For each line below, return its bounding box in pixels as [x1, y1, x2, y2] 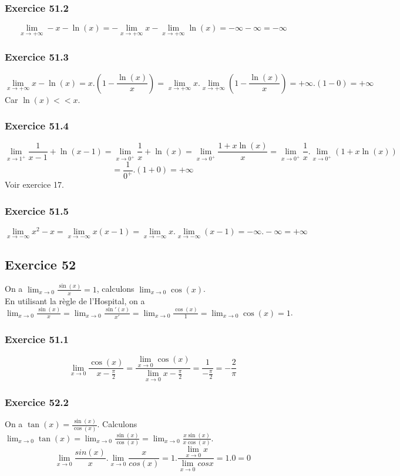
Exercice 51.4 [5, 118, 69, 133]
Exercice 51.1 [5, 331, 69, 346]
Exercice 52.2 [5, 394, 69, 409]
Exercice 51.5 [5, 203, 69, 218]
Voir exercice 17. [5, 178, 64, 191]
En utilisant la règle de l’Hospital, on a [5, 294, 145, 307]
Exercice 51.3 [5, 49, 69, 64]
